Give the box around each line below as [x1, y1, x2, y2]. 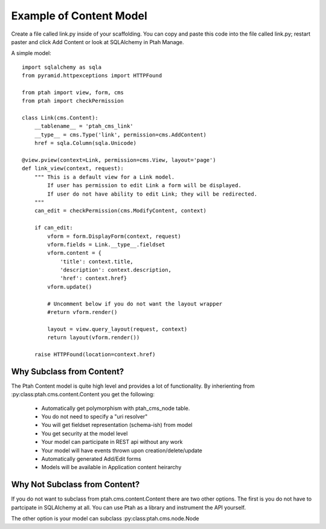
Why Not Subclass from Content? [11, 479, 140, 490]
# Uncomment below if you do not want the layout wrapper [47, 300, 223, 307]
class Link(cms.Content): [22, 115, 99, 121]
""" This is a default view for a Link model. [34, 173, 175, 181]
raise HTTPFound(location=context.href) [34, 351, 156, 357]
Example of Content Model [11, 9, 147, 22]
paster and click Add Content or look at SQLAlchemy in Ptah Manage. [11, 38, 184, 45]
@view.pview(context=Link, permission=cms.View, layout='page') [22, 157, 217, 164]
